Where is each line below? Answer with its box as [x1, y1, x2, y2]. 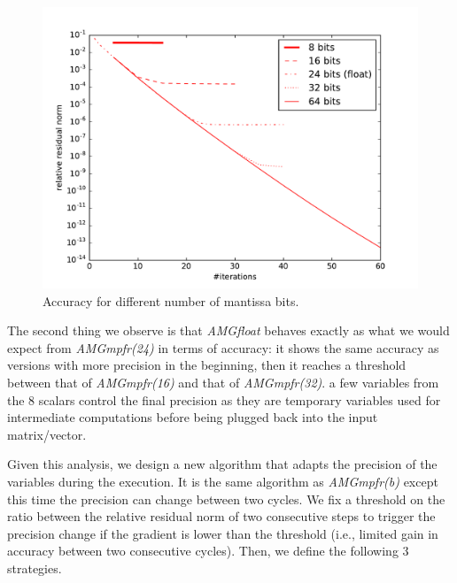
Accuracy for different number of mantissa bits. [43, 291, 299, 310]
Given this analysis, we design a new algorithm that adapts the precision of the [7, 455, 438, 473]
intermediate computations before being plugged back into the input [7, 408, 378, 426]
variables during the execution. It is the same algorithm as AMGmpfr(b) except [7, 472, 438, 490]
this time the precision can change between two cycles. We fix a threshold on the [7, 489, 445, 508]
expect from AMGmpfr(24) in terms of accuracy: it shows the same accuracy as [7, 338, 439, 357]
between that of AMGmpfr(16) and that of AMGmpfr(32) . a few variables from [7, 372, 439, 391]
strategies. [7, 558, 62, 577]
